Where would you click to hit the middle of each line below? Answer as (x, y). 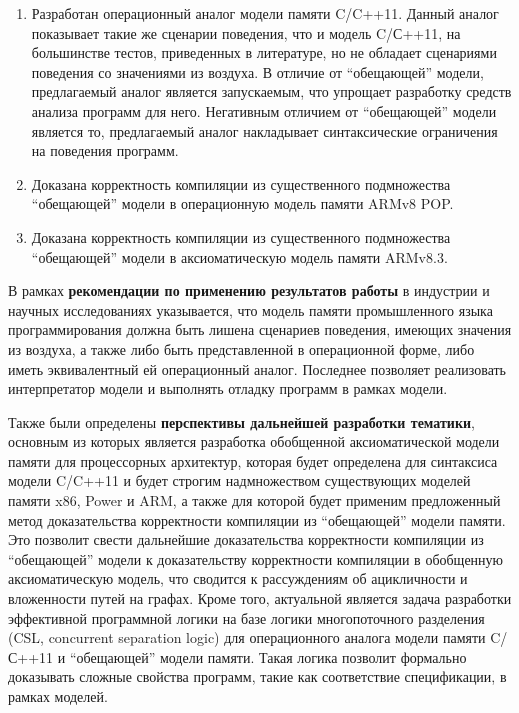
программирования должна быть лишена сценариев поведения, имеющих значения (260, 329)
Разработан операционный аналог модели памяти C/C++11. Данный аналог (265, 13)
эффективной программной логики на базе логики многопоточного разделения (246, 617)
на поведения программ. (105, 150)
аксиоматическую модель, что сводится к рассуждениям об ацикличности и (238, 578)
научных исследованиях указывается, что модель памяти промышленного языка (250, 309)
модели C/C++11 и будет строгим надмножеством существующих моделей (239, 480)
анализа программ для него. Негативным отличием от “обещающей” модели (264, 110)
